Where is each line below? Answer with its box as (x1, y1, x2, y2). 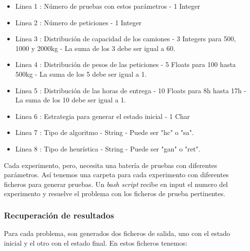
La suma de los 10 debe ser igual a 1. (15, 95, 126, 105)
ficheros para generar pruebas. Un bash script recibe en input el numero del (4, 179, 228, 189)
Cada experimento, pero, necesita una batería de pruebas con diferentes (4, 160, 217, 170)
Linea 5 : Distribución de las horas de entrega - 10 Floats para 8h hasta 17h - (15, 85, 247, 95)
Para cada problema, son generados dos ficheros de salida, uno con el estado (4, 228, 231, 238)
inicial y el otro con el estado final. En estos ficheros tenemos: (4, 237, 188, 248)
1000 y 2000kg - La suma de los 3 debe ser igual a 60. (15, 43, 176, 53)
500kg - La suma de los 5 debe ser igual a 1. (15, 68, 147, 79)
